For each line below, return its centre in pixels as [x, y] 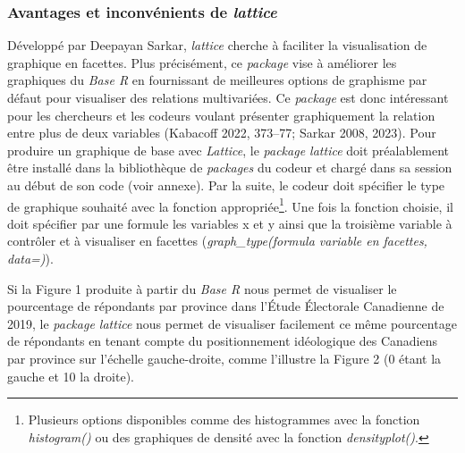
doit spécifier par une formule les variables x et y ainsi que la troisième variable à [230, 223]
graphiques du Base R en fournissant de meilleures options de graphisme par [217, 80]
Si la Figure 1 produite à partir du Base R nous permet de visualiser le [202, 288]
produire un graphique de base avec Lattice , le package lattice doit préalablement [228, 150]
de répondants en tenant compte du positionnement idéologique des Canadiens [223, 341]
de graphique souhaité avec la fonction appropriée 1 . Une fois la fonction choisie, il [230, 205]
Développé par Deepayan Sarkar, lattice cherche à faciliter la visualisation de [217, 45]
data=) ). [30, 258]
